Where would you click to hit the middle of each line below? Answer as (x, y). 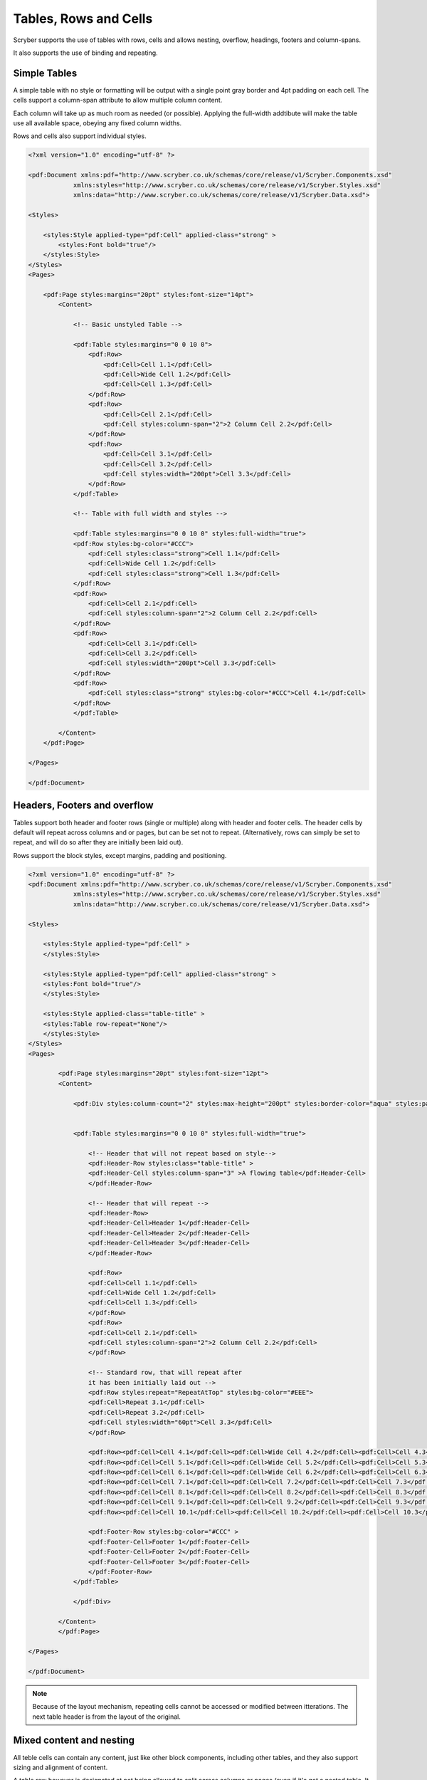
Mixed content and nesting (74, 1740)
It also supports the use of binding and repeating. (85, 53)
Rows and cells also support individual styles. (80, 136)
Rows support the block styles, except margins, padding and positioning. (120, 855)
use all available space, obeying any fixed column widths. (97, 123)
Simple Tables (45, 73)
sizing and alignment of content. (60, 1767)
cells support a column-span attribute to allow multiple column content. (118, 100)
